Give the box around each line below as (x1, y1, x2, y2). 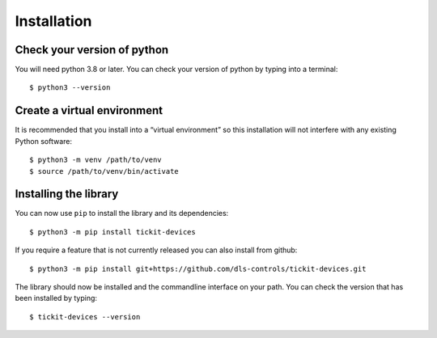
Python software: (15, 136, 73, 146)
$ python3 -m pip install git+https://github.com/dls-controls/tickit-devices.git (29, 264, 367, 273)
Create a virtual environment (15, 104, 163, 117)
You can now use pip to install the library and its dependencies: (15, 209, 229, 218)
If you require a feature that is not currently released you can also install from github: (15, 245, 298, 255)
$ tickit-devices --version (29, 312, 141, 321)
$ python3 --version (29, 83, 111, 92)
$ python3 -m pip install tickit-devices (29, 227, 196, 236)
